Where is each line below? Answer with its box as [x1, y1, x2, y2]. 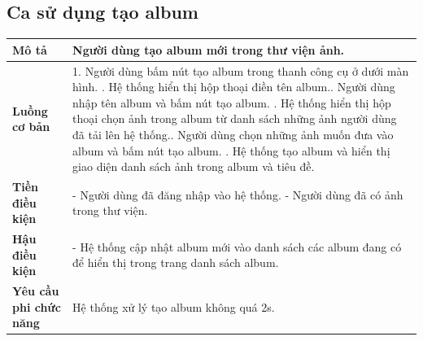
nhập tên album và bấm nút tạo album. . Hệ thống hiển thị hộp [72, 94, 391, 111]
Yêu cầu [12, 282, 59, 299]
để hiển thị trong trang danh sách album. [72, 254, 279, 271]
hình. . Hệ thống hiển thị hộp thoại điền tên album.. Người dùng [72, 78, 395, 95]
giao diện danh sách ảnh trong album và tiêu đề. [72, 158, 315, 175]
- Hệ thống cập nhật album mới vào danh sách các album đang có [72, 238, 402, 255]
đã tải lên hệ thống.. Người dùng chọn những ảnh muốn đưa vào [72, 125, 394, 142]
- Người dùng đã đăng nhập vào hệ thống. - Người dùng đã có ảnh [72, 186, 403, 203]
